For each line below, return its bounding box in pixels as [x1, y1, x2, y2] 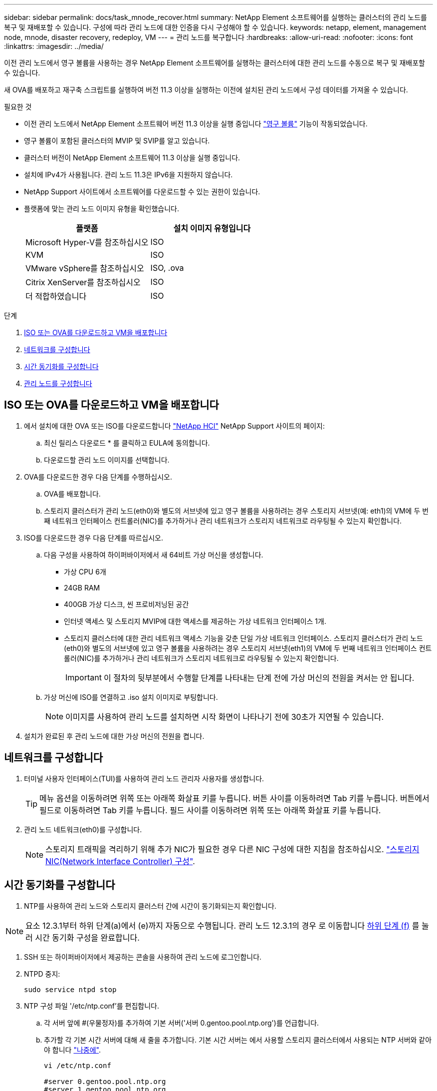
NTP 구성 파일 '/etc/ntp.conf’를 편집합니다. [24, 1001, 159, 1010]
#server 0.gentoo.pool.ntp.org [44, 1077, 166, 1086]
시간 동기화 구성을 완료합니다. [35, 932, 140, 943]
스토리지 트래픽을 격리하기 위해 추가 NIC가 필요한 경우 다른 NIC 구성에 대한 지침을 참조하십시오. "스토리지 [45, 844, 420, 854]
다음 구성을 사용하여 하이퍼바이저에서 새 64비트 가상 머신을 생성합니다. [44, 550, 263, 559]
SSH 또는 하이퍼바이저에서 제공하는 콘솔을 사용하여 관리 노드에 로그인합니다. [24, 952, 262, 961]
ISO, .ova [150, 263, 184, 273]
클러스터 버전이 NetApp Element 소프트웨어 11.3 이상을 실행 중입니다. [24, 153, 240, 162]
